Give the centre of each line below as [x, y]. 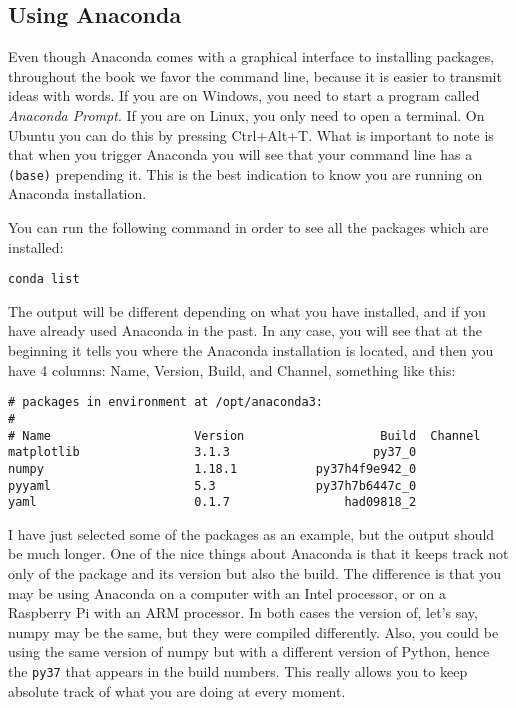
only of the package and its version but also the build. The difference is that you [255, 573]
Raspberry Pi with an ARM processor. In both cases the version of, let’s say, [243, 612]
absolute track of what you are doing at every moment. [177, 690]
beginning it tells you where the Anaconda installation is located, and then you [251, 350]
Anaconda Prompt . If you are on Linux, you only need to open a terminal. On [246, 114]
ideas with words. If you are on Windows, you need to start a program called [244, 95]
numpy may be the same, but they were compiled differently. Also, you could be [253, 631]
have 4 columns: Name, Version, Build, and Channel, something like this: [232, 369]
